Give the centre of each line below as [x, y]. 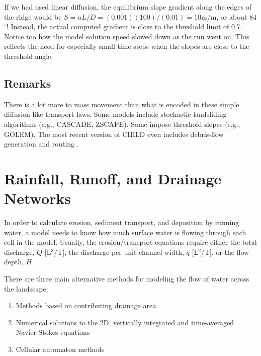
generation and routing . [41, 144]
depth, [14, 262]
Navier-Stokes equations [53, 332]
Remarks [28, 83]
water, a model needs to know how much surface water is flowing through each [125, 232]
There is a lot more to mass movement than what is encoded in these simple [122, 104]
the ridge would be [33, 16]
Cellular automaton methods [60, 349]
